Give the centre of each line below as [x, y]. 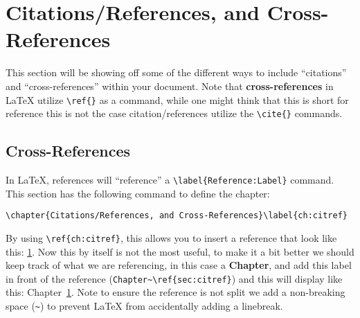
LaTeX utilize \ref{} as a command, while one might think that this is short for [177, 99]
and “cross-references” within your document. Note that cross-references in [170, 86]
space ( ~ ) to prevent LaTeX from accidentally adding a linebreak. [144, 306]
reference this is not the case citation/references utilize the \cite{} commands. [174, 113]
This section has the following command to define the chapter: [138, 193]
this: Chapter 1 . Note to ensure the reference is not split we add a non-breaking [175, 292]
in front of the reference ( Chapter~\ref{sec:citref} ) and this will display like [174, 278]
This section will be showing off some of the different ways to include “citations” [176, 72]
